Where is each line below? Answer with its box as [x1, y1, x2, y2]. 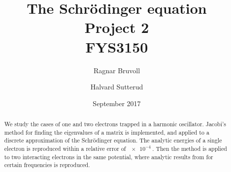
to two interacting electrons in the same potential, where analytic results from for [4, 152, 213, 161]
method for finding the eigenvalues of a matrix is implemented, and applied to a [4, 128, 209, 136]
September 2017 [93, 98, 141, 108]
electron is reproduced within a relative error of [4, 144, 126, 153]
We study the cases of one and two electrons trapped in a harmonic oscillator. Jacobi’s [4, 120, 226, 128]
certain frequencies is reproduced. [4, 161, 90, 169]
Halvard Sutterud [90, 82, 143, 92]
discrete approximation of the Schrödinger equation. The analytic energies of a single [4, 136, 222, 144]
